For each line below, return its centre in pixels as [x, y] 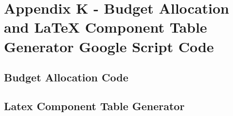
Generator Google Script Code [109, 46]
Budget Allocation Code [66, 77]
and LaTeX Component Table [106, 27]
